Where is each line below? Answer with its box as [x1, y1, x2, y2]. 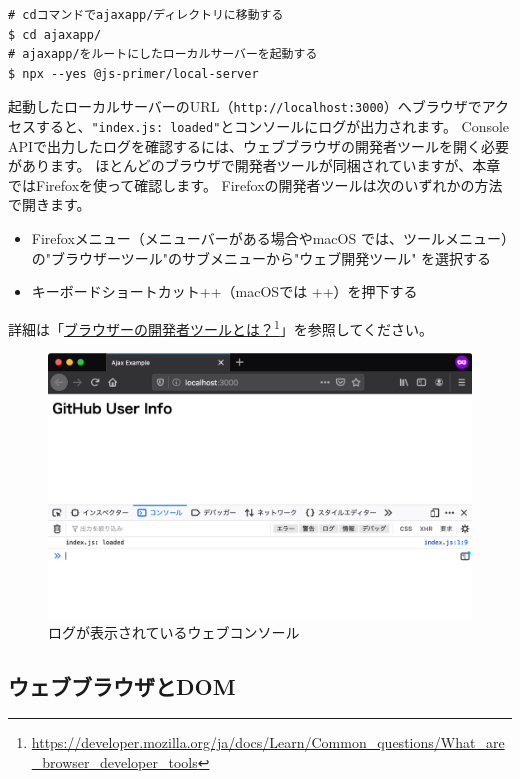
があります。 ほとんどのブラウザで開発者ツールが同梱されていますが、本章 [8, 155, 501, 176]
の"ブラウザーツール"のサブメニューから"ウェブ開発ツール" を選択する [31, 247, 492, 268]
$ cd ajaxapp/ [8, 27, 102, 42]
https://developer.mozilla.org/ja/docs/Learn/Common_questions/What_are [31, 732, 505, 753]
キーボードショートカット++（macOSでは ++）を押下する [31, 281, 418, 302]
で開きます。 [8, 194, 91, 215]
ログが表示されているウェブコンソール [48, 621, 300, 642]
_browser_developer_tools [31, 752, 198, 773]
